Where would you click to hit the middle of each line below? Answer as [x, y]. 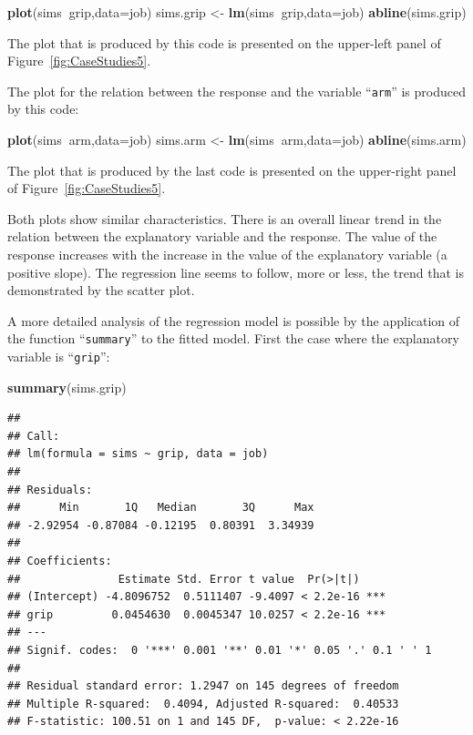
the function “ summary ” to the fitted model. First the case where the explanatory [233, 338]
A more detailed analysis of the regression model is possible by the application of [234, 320]
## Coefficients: [60, 561]
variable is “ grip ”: [59, 357]
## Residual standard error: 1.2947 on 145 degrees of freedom [203, 686]
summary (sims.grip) [67, 387]
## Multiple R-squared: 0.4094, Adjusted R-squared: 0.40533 [203, 704]
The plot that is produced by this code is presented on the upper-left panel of [224, 42]
